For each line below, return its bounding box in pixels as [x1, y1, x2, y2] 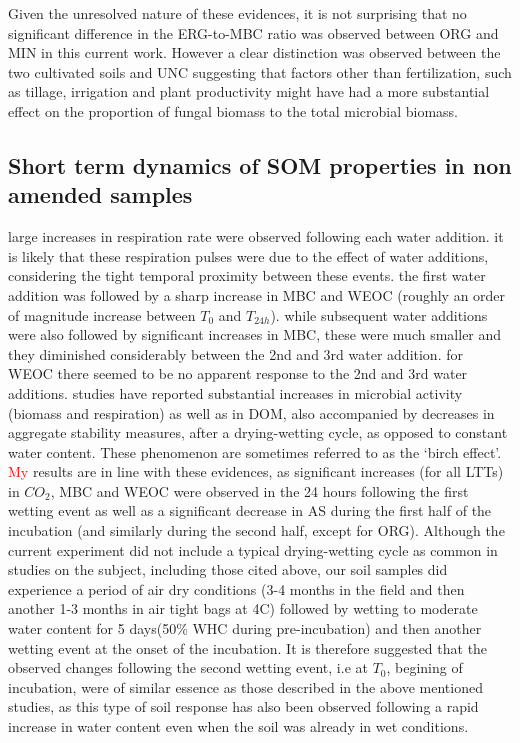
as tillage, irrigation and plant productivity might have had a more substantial [8, 81, 490, 102]
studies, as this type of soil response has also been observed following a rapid [8, 696, 479, 717]
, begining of [386, 657, 463, 678]
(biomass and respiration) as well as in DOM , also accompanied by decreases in [8, 402, 495, 423]
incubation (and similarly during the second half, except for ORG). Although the [8, 520, 505, 541]
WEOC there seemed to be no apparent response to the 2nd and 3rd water [8, 363, 468, 384]
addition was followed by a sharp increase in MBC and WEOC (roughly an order [8, 284, 506, 305]
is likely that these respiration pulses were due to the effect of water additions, [8, 245, 489, 266]
